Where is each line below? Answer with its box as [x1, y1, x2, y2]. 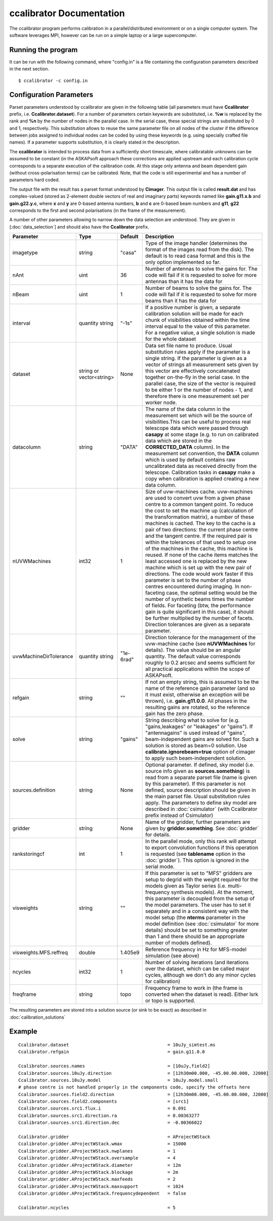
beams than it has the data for [145, 297, 217, 304]
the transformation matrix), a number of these [145, 513, 254, 520]
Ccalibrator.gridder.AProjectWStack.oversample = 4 [18, 1155, 176, 1161]
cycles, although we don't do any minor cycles [145, 972, 256, 979]
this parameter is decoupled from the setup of [145, 895, 255, 902]
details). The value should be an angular [145, 646, 241, 653]
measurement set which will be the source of [145, 412, 253, 419]
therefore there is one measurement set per [145, 393, 249, 400]
